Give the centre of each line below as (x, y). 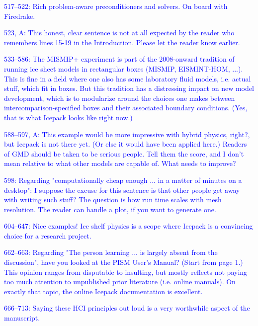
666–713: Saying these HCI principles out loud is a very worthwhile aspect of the (127, 308)
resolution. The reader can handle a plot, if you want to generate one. (110, 209)
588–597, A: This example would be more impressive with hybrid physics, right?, (127, 134)
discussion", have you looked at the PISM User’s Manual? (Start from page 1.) (124, 262)
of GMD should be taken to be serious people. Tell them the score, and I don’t (124, 153)
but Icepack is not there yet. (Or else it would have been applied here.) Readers (126, 144)
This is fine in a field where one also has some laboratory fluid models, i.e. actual (128, 78)
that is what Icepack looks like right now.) (68, 117)
